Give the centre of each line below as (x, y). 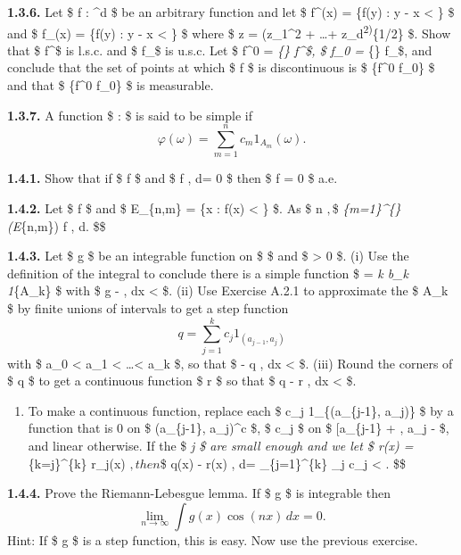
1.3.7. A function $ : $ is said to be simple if (130, 115)
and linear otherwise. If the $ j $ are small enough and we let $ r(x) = (221, 445)
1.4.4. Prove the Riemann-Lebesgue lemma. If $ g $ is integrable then (199, 493)
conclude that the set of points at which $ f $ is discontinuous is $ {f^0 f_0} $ (221, 67)
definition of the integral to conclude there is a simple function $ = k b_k (208, 273)
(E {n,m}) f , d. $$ (57, 225)
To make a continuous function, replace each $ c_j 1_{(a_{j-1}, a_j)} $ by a (241, 410)
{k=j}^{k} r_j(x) (77, 463)
